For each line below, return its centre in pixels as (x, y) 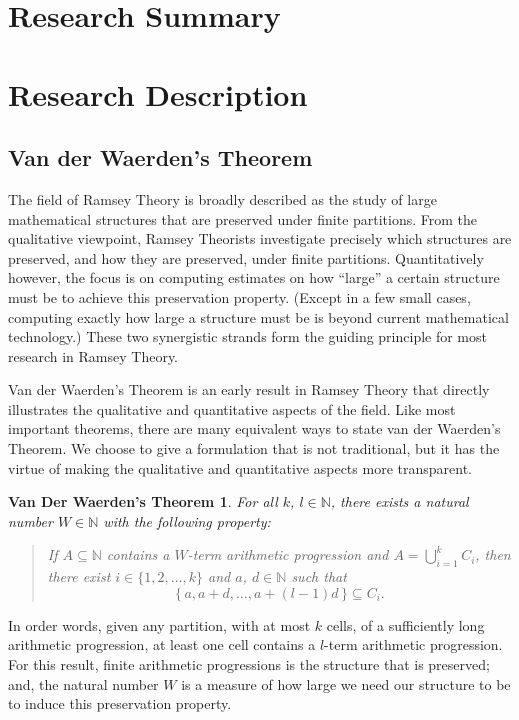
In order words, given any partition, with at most (159, 624)
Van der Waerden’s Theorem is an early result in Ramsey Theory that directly (249, 389)
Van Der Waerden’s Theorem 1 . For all (143, 501)
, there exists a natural (399, 501)
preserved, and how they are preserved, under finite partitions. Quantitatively (246, 257)
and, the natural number (83, 683)
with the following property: (187, 520)
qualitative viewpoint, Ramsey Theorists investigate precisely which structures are (260, 238)
